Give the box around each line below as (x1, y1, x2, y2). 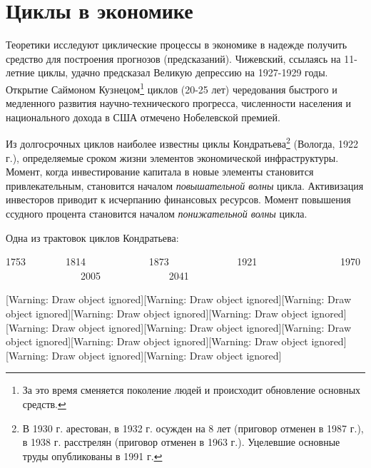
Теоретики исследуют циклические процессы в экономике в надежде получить (6, 37, 347, 52)
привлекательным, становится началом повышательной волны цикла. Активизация (6, 178, 364, 193)
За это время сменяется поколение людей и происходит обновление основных (22, 382, 361, 397)
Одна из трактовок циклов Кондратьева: (6, 230, 179, 245)
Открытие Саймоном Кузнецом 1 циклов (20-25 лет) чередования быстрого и (6, 79, 337, 96)
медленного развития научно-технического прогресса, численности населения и (6, 96, 352, 111)
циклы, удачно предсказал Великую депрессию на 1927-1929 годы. (38, 65, 328, 80)
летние (6, 65, 35, 80)
